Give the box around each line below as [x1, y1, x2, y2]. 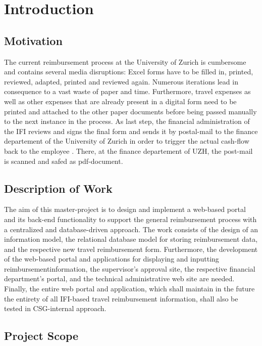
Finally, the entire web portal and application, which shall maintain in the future [4, 283, 255, 294]
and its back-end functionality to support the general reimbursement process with [4, 213, 257, 224]
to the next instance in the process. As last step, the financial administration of [4, 116, 250, 126]
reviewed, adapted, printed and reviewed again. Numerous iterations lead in [4, 76, 238, 87]
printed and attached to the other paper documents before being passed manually [4, 106, 257, 116]
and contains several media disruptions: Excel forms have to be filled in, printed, [4, 66, 253, 77]
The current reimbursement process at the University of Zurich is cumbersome [4, 56, 246, 67]
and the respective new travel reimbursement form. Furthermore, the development [4, 243, 258, 254]
